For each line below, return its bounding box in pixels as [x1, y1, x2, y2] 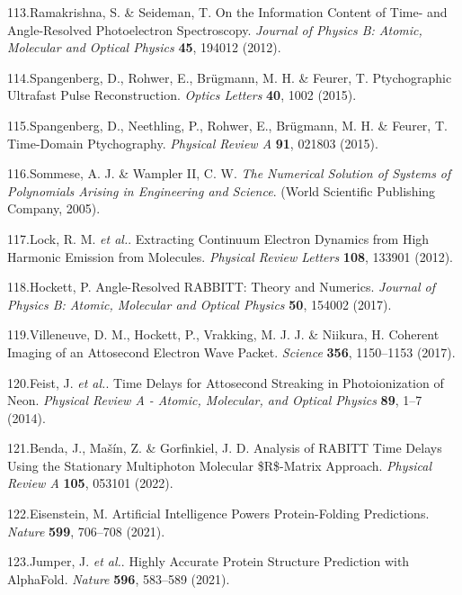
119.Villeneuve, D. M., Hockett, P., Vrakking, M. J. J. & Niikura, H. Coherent [7, 325, 440, 344]
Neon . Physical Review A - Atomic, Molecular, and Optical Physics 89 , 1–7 [7, 391, 422, 410]
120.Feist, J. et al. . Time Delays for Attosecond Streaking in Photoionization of [7, 373, 444, 392]
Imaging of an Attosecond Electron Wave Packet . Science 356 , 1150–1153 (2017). [7, 342, 456, 361]
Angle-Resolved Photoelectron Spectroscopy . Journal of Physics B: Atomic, [7, 20, 422, 39]
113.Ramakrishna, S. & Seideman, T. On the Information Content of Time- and [7, 3, 448, 21]
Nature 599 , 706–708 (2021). [7, 521, 165, 540]
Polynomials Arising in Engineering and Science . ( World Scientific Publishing [7, 181, 436, 200]
